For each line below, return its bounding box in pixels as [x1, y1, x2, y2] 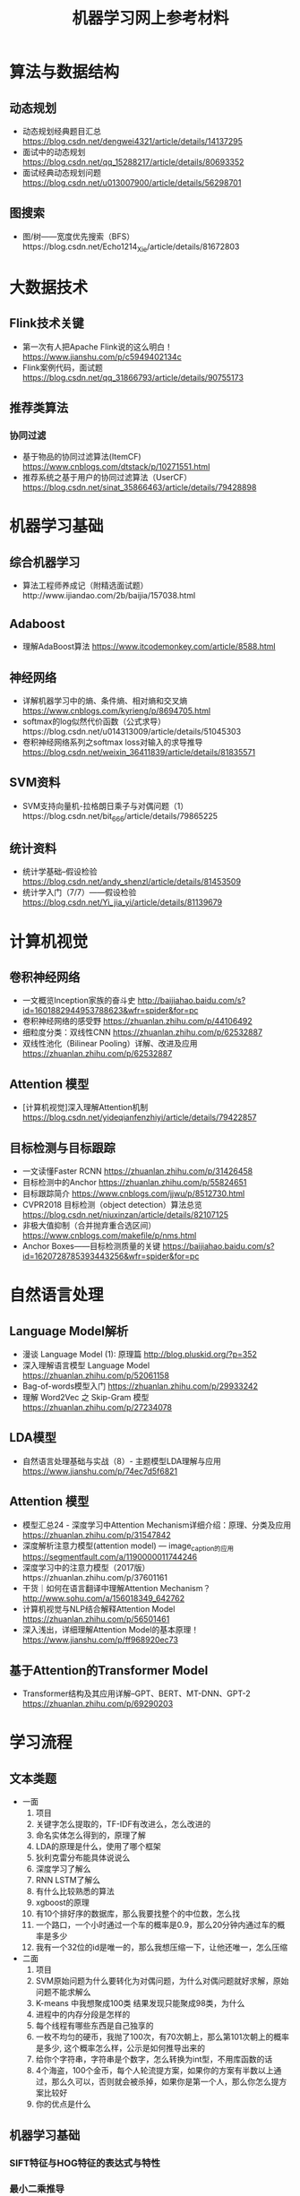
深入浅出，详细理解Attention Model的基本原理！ [21, 1624, 200, 1635]
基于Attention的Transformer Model [9, 1663, 209, 1678]
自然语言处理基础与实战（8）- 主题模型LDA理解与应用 [21, 1455, 222, 1466]
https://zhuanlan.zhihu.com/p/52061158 [21, 1370, 170, 1381]
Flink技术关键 [9, 315, 84, 332]
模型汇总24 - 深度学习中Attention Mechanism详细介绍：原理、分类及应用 [21, 1520, 292, 1530]
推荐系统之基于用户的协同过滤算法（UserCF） [21, 472, 193, 483]
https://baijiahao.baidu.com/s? [162, 1240, 275, 1251]
